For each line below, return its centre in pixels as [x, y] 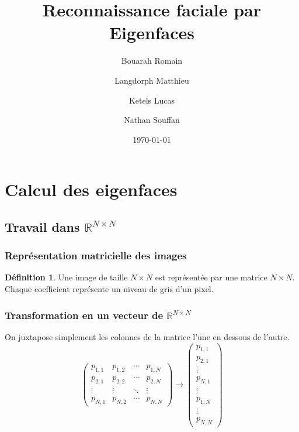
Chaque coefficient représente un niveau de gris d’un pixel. [109, 289]
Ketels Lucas [152, 100]
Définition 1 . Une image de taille [66, 277]
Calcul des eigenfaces [91, 189]
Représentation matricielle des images [96, 256]
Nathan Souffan [152, 120]
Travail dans [42, 226]
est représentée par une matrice [211, 277]
